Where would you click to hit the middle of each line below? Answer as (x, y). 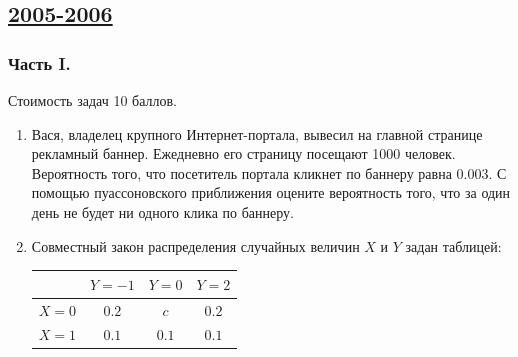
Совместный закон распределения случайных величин (195, 245)
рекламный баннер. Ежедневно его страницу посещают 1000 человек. (243, 153)
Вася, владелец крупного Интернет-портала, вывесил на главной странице (257, 133)
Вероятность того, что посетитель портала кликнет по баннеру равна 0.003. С (269, 172)
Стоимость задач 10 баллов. (92, 100)
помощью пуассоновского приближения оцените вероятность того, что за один (271, 192)
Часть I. (39, 62)
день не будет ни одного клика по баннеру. (162, 211)
